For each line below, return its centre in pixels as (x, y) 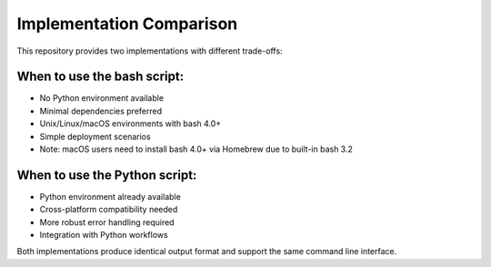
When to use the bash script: (100, 77)
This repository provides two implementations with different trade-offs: (150, 51)
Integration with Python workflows (104, 235)
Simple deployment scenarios (95, 136)
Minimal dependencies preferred (101, 111)
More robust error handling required (107, 222)
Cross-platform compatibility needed (109, 210)
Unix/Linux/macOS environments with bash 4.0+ (130, 124)
